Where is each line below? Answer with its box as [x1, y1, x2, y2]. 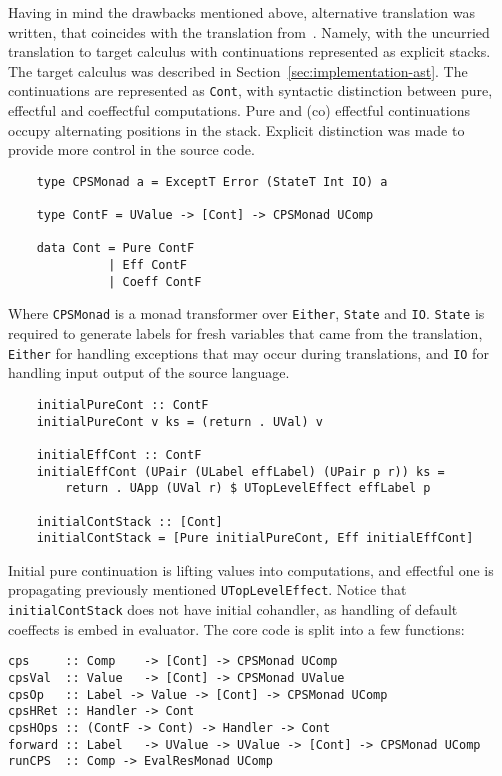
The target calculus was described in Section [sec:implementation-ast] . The [8, 60, 468, 81]
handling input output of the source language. [8, 362, 290, 383]
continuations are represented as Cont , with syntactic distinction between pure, [8, 80, 493, 101]
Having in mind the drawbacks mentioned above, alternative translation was [8, 2, 476, 22]
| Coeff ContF [108, 274, 202, 289]
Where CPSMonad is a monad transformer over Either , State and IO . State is [8, 303, 485, 324]
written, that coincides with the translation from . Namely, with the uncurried [8, 21, 490, 42]
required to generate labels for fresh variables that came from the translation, [8, 323, 483, 344]
